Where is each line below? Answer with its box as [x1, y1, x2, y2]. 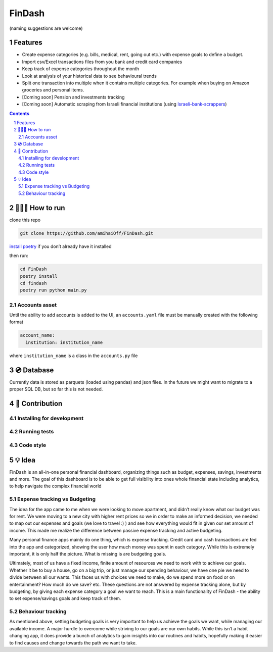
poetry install [20, 273, 58, 279]
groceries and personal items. [22, 87, 84, 93]
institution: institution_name [25, 339, 103, 345]
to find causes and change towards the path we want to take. [9, 639, 137, 646]
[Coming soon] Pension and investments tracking [22, 94, 125, 100]
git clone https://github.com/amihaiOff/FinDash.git [20, 230, 154, 236]
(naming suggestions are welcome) [9, 25, 83, 31]
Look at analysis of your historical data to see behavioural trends [22, 73, 157, 79]
